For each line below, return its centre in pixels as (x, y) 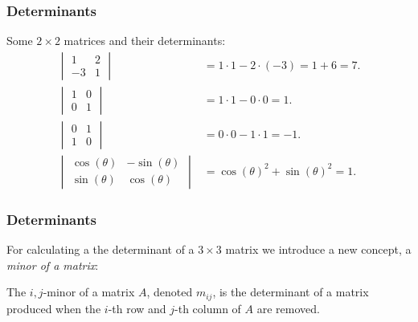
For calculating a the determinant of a (100, 249)
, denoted (170, 292)
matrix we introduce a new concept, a (318, 249)
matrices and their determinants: (145, 41)
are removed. (288, 308)
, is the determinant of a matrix (291, 292)
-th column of (208, 308)
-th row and (137, 308)
